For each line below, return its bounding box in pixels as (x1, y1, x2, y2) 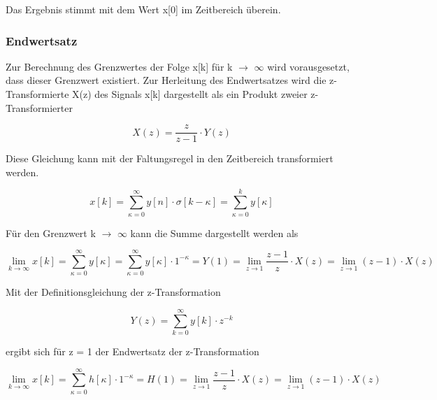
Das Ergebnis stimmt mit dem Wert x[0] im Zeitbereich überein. (6, 2, 281, 16)
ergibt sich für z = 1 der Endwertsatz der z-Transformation (6, 344, 259, 358)
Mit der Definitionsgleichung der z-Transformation (6, 285, 221, 299)
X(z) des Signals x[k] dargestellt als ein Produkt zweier (72, 87, 308, 101)
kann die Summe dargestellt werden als (130, 225, 299, 240)
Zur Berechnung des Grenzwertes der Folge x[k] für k (6, 59, 233, 73)
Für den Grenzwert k (6, 225, 96, 240)
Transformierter (6, 100, 73, 115)
